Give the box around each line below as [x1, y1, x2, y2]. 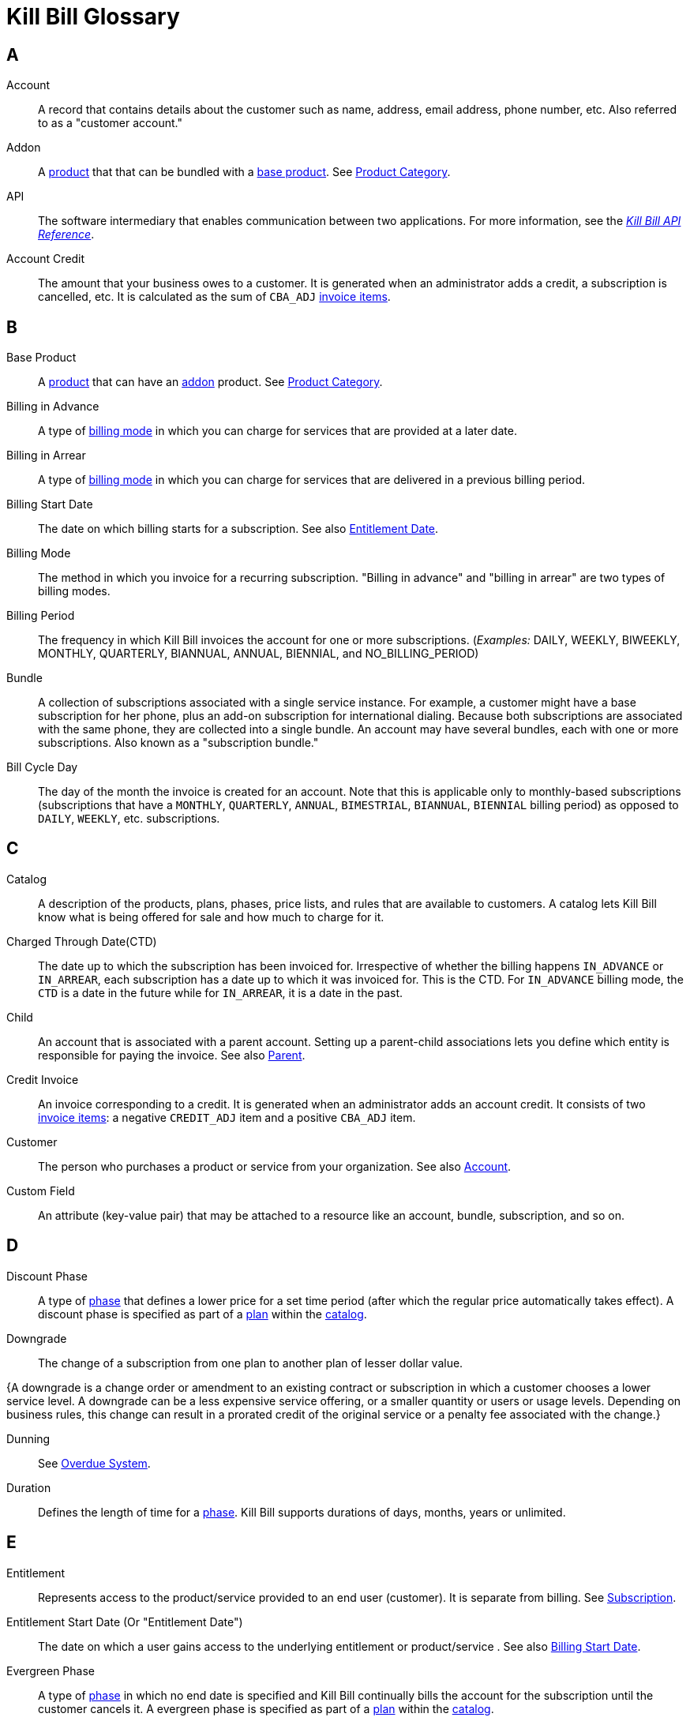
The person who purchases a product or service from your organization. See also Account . [38, 1159, 512, 1173]
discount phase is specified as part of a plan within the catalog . [38, 1307, 367, 1321]
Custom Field [6, 1183, 75, 1198]
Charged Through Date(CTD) [6, 934, 157, 948]
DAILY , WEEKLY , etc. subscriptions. [38, 812, 220, 826]
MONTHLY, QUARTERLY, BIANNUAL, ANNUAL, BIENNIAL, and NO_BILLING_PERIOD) [38, 647, 479, 661]
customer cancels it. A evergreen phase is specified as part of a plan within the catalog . [38, 1701, 494, 1715]
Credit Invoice [6, 1072, 79, 1086]
